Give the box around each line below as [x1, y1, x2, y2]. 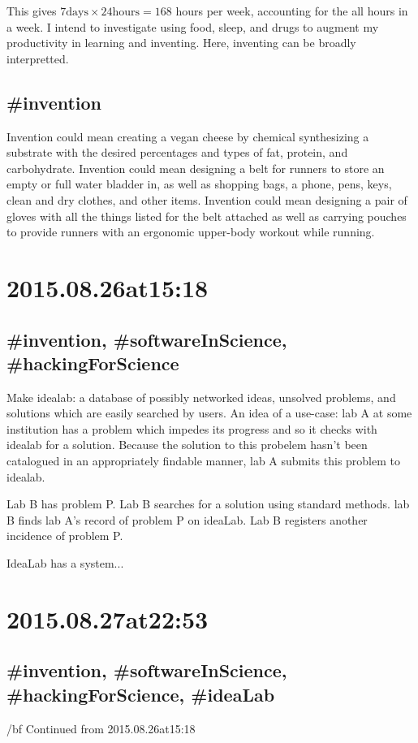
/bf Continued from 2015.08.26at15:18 [6, 719, 196, 737]
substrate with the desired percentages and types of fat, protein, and [6, 144, 348, 161]
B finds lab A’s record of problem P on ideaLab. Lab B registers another [6, 511, 368, 528]
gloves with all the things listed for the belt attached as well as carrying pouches [6, 207, 407, 224]
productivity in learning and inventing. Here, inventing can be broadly [6, 34, 356, 51]
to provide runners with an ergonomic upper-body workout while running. [6, 223, 375, 240]
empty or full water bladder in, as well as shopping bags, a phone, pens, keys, [6, 175, 392, 192]
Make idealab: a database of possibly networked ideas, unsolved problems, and [6, 388, 396, 405]
